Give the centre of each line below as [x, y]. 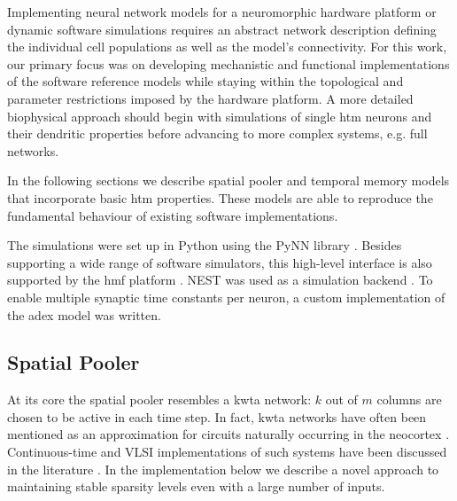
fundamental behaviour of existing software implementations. [173, 215]
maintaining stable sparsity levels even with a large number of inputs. [196, 486]
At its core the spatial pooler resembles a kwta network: [159, 399]
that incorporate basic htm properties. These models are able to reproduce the [220, 197]
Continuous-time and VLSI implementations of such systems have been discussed [227, 452]
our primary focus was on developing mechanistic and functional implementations [228, 63]
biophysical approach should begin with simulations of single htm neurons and [220, 116]
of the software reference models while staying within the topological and [205, 81]
